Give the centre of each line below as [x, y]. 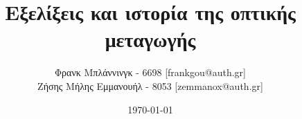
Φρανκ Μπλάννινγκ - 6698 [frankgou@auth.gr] [150, 72]
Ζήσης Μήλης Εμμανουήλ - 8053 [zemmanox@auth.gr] [150, 85]
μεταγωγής [150, 39]
